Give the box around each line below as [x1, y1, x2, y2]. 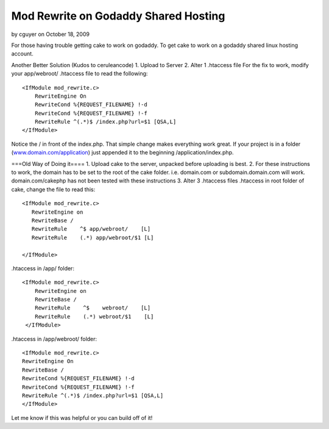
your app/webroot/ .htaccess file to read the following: [11, 70, 148, 78]
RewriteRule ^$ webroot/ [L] [34, 305, 151, 311]
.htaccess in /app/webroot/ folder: [11, 335, 97, 342]
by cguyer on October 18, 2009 [11, 31, 90, 38]
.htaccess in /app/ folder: [11, 264, 74, 272]
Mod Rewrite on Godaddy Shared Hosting [11, 9, 225, 23]
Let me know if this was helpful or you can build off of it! [11, 414, 153, 421]
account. [11, 50, 34, 57]
